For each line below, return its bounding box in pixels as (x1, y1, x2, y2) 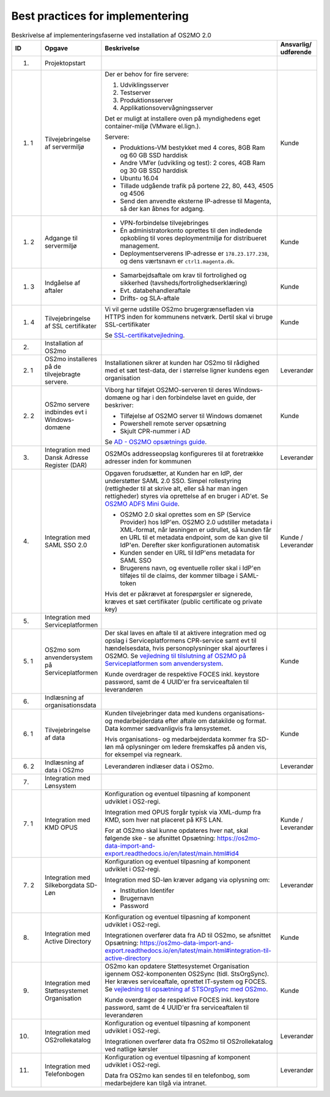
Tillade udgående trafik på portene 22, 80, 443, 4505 (120, 181, 274, 190)
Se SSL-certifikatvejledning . (105, 331, 185, 339)
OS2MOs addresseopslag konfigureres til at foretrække (105, 449, 264, 458)
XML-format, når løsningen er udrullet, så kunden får (120, 525, 272, 534)
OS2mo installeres (45, 355, 98, 363)
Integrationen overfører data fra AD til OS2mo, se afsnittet (105, 931, 271, 939)
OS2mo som (45, 645, 81, 654)
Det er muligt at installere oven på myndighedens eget (105, 114, 261, 122)
